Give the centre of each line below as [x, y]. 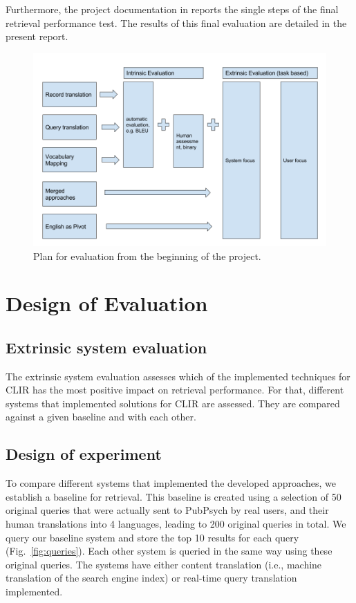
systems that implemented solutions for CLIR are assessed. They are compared [173, 403]
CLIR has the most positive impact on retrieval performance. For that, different [175, 390]
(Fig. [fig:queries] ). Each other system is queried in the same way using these [169, 551]
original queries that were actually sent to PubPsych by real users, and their [167, 510]
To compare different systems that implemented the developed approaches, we [171, 483]
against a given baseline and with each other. [101, 417]
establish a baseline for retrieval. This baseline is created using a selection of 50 [174, 496]
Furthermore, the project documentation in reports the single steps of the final [172, 9]
